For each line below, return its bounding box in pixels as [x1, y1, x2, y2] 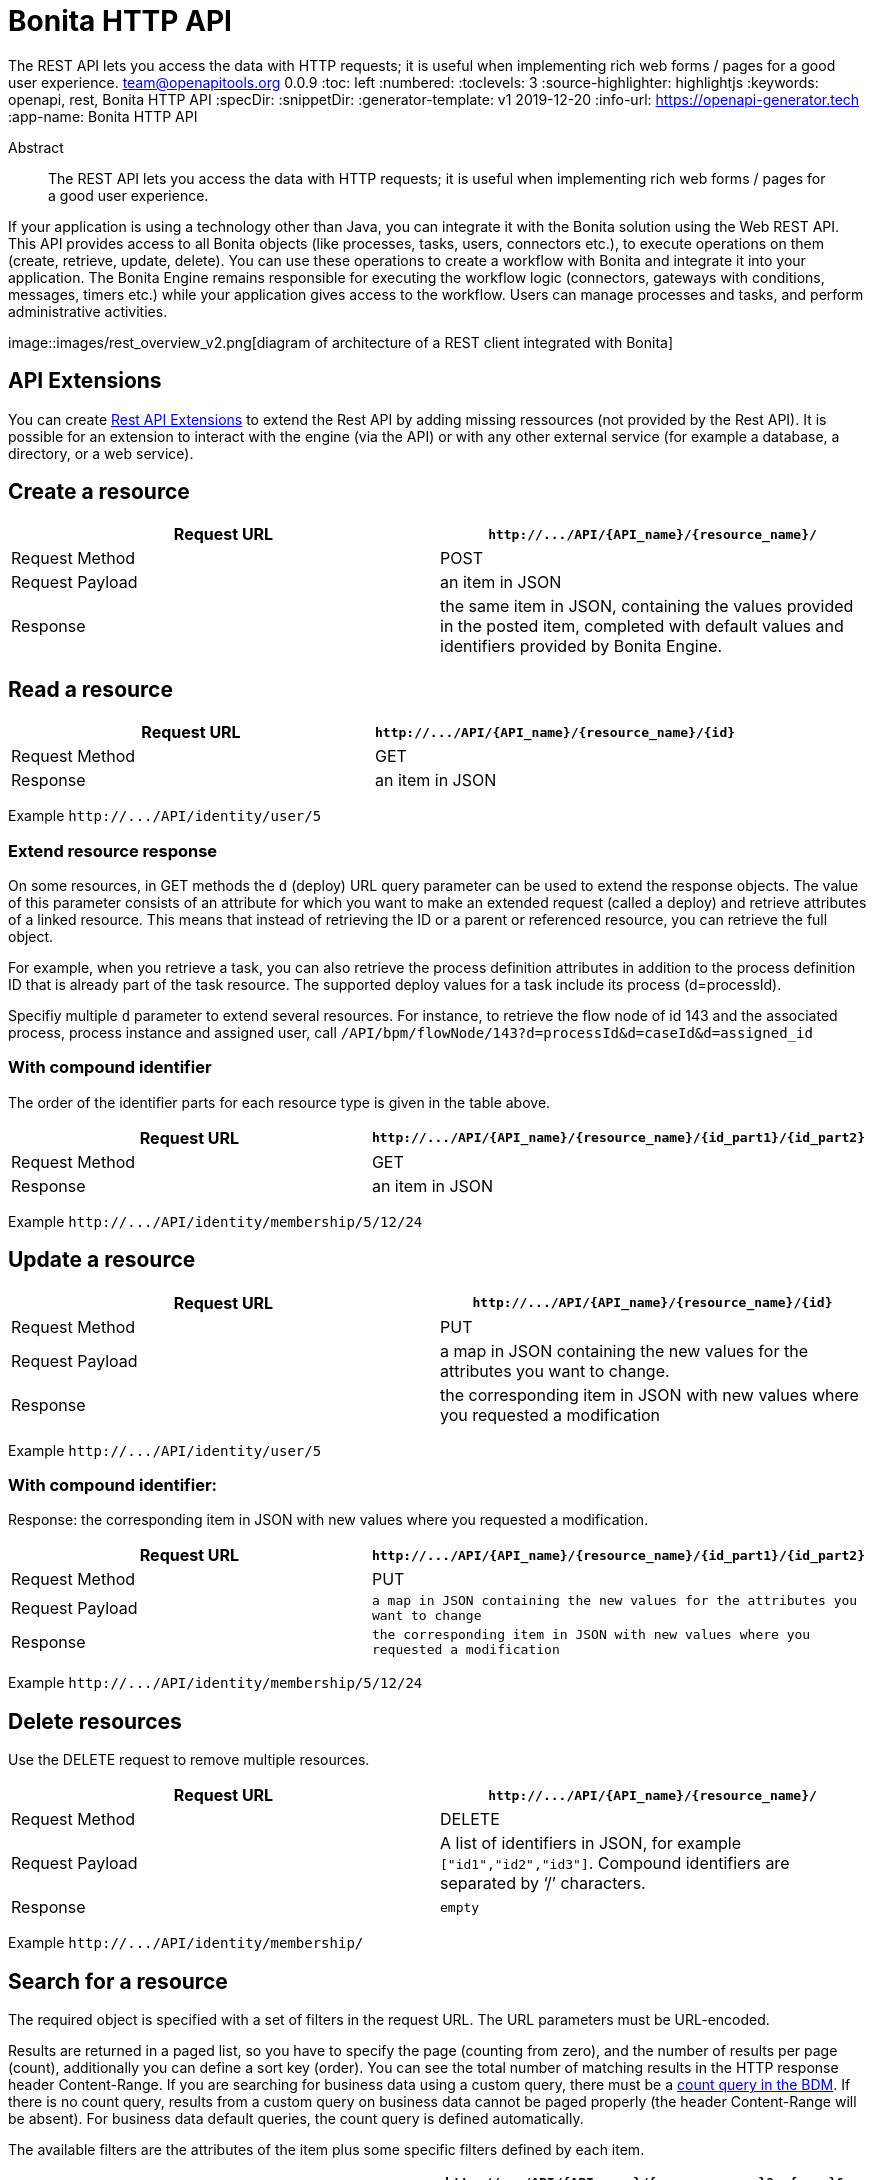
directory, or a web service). [8, 444, 194, 462]
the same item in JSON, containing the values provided [440, 596, 854, 617]
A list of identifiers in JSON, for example [440, 1833, 742, 1854]
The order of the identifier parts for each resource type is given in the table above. [8, 1093, 551, 1111]
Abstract [8, 138, 64, 156]
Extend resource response [8, 840, 218, 861]
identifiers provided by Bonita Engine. [440, 636, 723, 657]
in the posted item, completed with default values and [440, 616, 844, 637]
